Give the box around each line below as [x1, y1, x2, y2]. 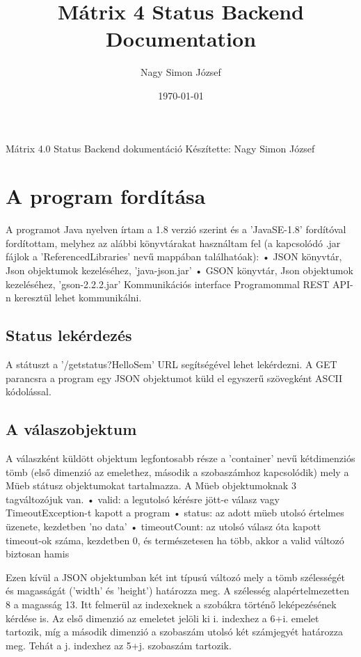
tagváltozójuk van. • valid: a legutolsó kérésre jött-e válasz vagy [6, 491, 280, 506]
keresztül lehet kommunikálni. [14, 290, 142, 305]
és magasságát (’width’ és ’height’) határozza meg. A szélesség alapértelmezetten [6, 583, 350, 598]
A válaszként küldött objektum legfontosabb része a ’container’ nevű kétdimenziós [6, 450, 355, 465]
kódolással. [6, 384, 51, 399]
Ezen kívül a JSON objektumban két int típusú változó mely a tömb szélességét [6, 569, 345, 584]
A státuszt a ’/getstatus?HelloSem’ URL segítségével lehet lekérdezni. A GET [6, 356, 337, 371]
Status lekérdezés [6, 324, 132, 346]
